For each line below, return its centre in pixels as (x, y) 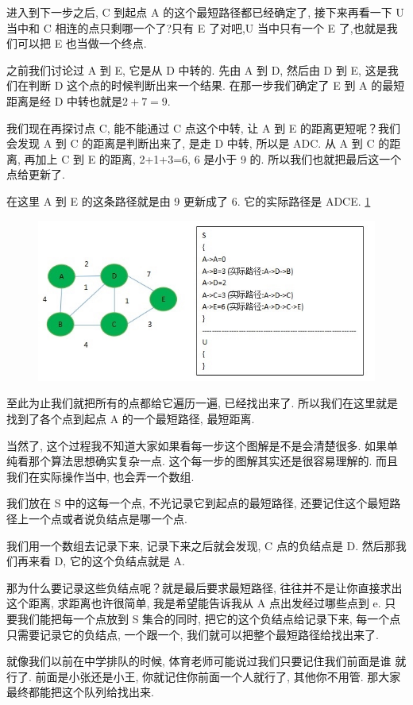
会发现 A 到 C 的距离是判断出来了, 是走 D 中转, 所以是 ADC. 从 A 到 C (191, 143)
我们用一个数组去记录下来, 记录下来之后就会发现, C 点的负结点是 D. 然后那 (201, 545)
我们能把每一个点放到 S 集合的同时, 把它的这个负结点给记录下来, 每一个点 (209, 618)
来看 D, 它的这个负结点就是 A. (106, 561)
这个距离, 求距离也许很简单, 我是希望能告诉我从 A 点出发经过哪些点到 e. (194, 603)
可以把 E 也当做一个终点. (82, 43)
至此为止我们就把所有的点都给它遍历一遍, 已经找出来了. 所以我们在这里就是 (203, 403)
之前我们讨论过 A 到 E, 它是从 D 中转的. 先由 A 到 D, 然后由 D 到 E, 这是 (197, 69)
